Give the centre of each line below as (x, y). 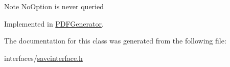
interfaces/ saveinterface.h (43, 58)
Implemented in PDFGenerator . (54, 23)
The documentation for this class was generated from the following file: (115, 41)
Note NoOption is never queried (54, 6)
